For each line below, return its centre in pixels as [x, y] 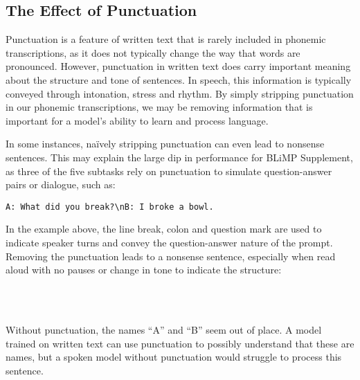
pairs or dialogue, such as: [61, 184]
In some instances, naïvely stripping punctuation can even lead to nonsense [165, 144]
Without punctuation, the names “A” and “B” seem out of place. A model [164, 329]
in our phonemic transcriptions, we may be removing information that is [159, 107]
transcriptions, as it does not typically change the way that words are [153, 52]
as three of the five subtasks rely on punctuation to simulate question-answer [169, 171]
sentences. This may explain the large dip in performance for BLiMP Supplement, [179, 157]
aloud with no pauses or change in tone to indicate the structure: [144, 270]
